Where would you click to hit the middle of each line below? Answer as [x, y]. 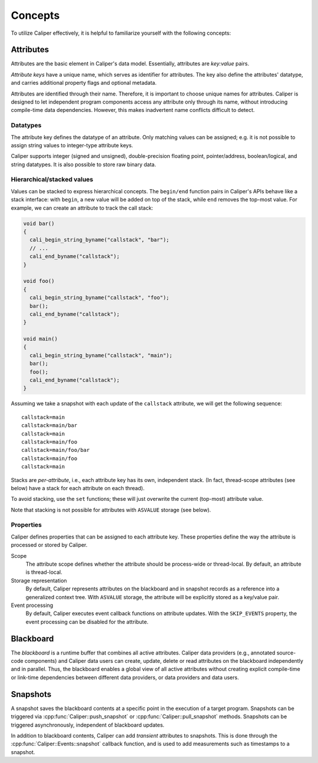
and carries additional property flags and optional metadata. [84, 83]
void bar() [39, 223]
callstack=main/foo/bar [56, 450]
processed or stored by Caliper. [49, 545]
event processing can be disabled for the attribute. [87, 622]
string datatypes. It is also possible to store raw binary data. [83, 164]
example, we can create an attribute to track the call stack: [82, 208]
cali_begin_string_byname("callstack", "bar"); [100, 240]
